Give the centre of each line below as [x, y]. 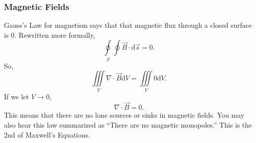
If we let [17, 96]
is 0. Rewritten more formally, [50, 35]
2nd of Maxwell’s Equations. [47, 134]
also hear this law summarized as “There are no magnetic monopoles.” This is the [128, 125]
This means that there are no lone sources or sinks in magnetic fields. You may [124, 115]
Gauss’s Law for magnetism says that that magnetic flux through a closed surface [128, 25]
